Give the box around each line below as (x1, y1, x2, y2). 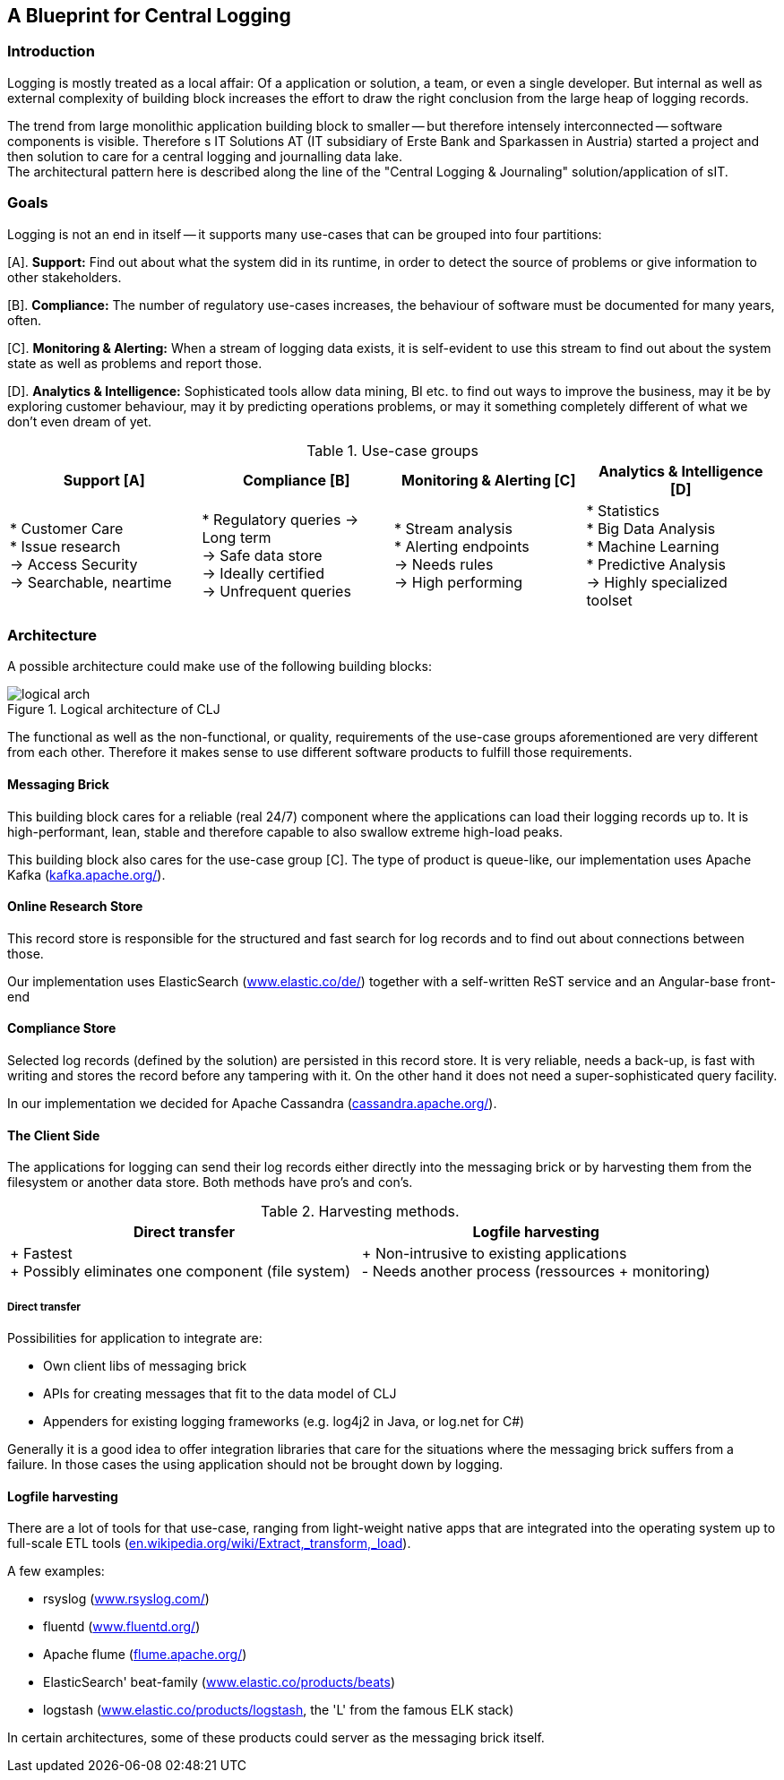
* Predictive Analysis (586, 555, 726, 573)
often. (7, 312, 42, 328)
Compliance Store (7, 1020, 116, 1036)
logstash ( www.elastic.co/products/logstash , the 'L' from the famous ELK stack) (43, 1702, 514, 1718)
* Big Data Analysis (586, 519, 716, 537)
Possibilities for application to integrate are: (7, 1329, 263, 1346)
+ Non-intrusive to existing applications (361, 1244, 627, 1263)
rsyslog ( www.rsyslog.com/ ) (43, 1591, 210, 1607)
